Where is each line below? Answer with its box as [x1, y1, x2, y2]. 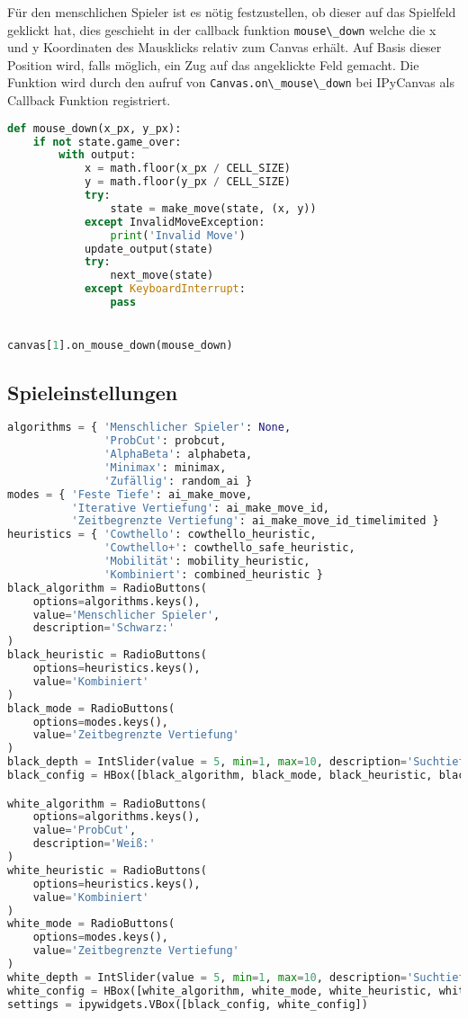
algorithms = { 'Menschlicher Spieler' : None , [7, 421, 292, 434]
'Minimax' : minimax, [103, 460, 227, 474]
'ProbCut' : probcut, [103, 434, 227, 448]
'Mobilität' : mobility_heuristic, [103, 555, 310, 568]
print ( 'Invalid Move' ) [110, 228, 246, 242]
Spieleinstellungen [7, 378, 178, 406]
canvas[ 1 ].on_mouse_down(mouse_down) [7, 339, 233, 353]
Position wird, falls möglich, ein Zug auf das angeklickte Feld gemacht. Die [7, 55, 419, 74]
